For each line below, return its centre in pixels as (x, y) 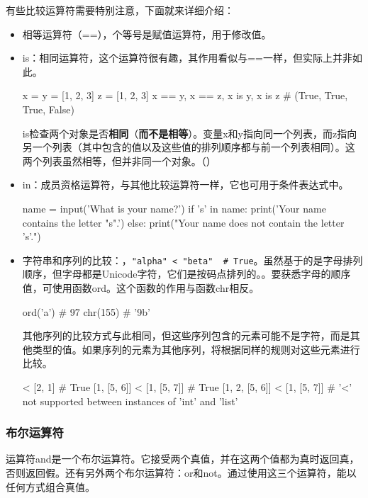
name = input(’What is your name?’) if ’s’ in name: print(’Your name (174, 208)
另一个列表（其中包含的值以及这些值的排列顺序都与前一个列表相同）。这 (189, 147)
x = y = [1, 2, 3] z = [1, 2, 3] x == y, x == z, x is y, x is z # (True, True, (185, 95)
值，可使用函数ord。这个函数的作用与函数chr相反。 (141, 287)
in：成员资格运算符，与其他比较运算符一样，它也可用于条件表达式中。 (185, 185)
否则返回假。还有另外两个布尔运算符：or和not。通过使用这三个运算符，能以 (181, 472)
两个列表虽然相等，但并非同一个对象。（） (119, 160)
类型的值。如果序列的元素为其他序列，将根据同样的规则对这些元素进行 (196, 349)
